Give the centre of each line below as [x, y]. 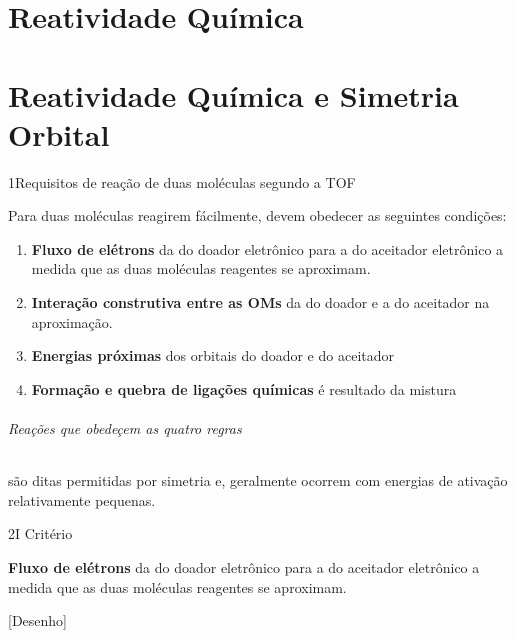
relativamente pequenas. [82, 499]
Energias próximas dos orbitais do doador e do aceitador [212, 355]
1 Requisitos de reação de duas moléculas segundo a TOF [182, 181]
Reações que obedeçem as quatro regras [125, 428]
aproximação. [72, 321]
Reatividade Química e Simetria [233, 94]
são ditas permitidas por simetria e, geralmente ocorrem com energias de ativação [258, 480]
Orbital [59, 133]
